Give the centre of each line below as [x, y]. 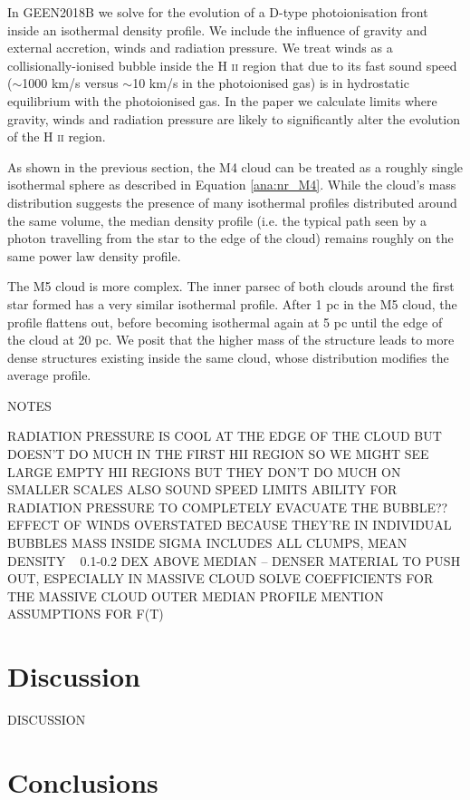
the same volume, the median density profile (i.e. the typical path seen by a [217, 220]
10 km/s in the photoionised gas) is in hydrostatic [271, 83]
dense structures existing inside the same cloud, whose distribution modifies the [228, 357]
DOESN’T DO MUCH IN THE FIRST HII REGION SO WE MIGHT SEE [218, 454]
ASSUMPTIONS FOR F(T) [86, 614]
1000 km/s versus [70, 83]
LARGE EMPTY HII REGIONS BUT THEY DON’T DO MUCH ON [204, 471]
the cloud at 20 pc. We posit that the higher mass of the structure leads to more [231, 340]
